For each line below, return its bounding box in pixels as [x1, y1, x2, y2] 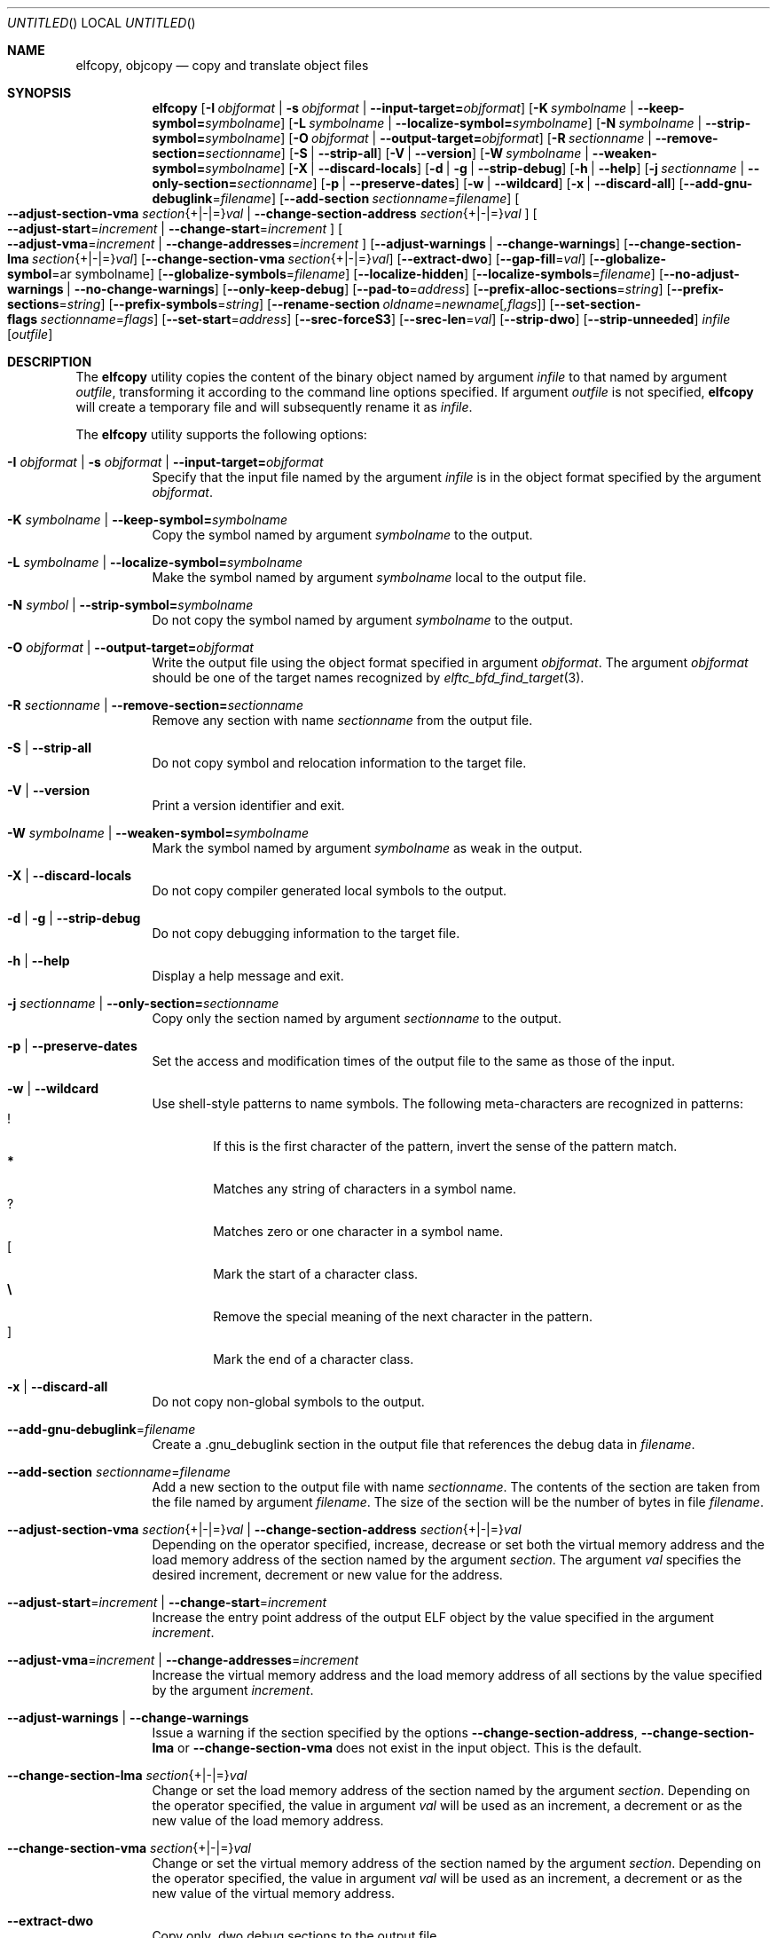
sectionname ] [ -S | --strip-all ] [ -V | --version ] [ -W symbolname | [205, 146, 589, 161]
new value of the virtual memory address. [152, 1886, 396, 1901]
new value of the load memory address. [152, 1813, 384, 1828]
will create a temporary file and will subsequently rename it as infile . [75, 399, 473, 414]
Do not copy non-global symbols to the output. [152, 1394, 425, 1409]
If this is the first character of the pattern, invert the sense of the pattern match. [213, 1138, 678, 1154]
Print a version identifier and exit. [152, 798, 345, 813]
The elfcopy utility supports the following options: [75, 427, 367, 442]
